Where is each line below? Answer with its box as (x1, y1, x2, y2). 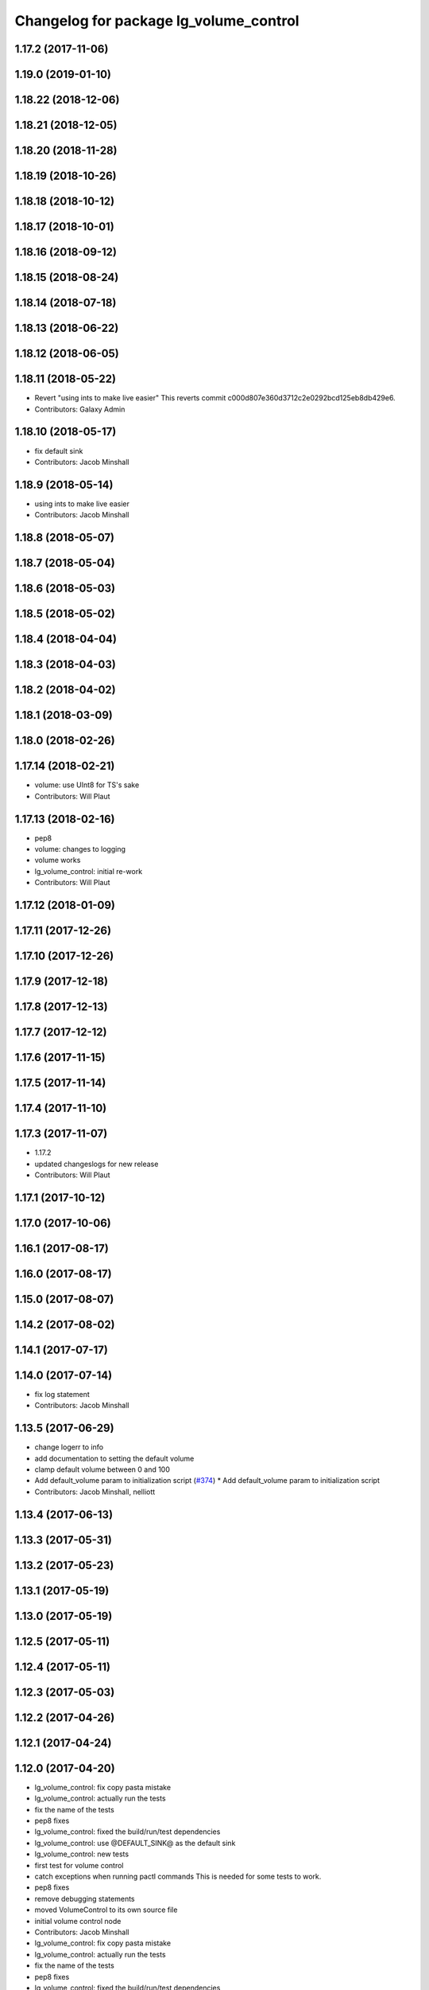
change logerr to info (34, 1442, 103, 1452)
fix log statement (34, 1390, 91, 1399)
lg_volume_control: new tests (34, 1849, 129, 1859)
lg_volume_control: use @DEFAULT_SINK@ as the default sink (34, 1838, 236, 1848)
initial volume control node (34, 1916, 122, 1926)
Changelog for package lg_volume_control (14, 12, 300, 29)
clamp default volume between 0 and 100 (34, 1465, 171, 1474)
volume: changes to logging (34, 844, 126, 853)
